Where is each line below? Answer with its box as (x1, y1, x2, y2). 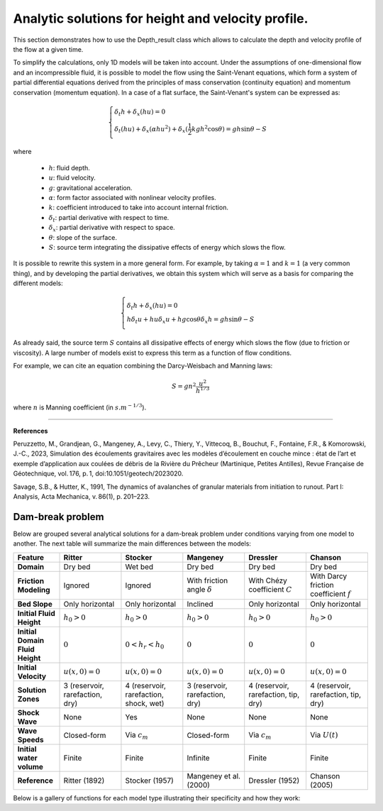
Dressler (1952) (248, 776, 300, 785)
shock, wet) (125, 699, 165, 709)
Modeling (17, 585, 50, 595)
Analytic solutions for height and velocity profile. (13, 11, 309, 26)
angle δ (187, 584, 213, 594)
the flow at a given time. (13, 45, 84, 53)
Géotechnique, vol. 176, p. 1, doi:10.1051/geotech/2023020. (13, 469, 184, 478)
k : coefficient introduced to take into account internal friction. (48, 203, 228, 212)
